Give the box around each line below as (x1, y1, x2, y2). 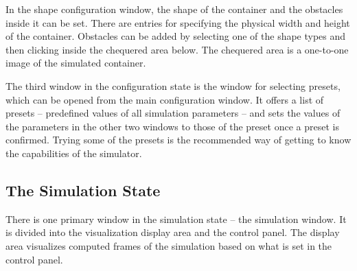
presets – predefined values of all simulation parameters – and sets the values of (5, 106, 341, 120)
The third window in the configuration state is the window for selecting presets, (5, 78, 341, 93)
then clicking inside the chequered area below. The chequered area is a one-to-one (5, 42, 349, 56)
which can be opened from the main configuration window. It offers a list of (5, 92, 324, 106)
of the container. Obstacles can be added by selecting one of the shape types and (5, 29, 346, 43)
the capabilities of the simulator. (5, 145, 142, 160)
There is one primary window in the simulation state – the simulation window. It (5, 211, 347, 226)
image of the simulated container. (5, 56, 146, 70)
